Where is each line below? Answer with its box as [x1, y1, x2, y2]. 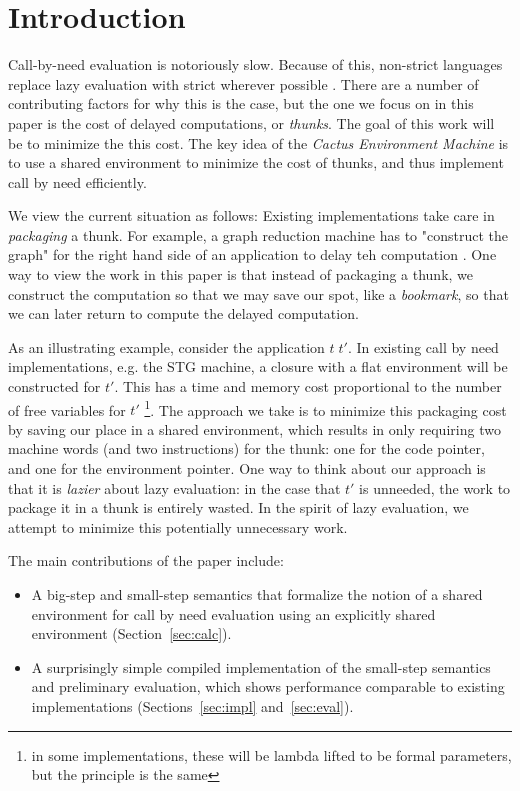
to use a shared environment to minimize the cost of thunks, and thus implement [8, 152, 504, 173]
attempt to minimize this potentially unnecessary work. [8, 516, 348, 537]
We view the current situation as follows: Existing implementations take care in [8, 205, 495, 226]
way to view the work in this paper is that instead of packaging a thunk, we [8, 264, 474, 285]
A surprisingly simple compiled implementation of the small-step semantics [31, 656, 491, 677]
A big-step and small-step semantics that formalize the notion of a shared [31, 584, 483, 605]
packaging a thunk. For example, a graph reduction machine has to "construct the [8, 224, 508, 245]
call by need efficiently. [8, 171, 147, 192]
